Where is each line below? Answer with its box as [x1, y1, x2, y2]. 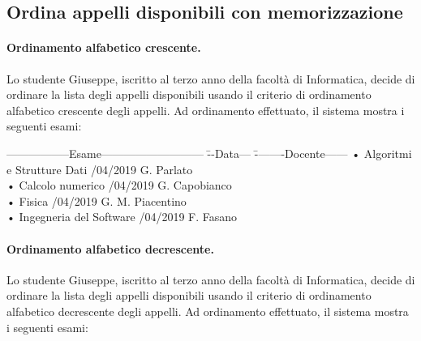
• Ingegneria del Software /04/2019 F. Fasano [6, 208, 238, 225]
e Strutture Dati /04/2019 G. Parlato [6, 160, 193, 177]
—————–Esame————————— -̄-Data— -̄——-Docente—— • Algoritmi [6, 144, 412, 161]
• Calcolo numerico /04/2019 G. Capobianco [6, 177, 232, 194]
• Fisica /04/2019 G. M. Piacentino [6, 192, 187, 209]
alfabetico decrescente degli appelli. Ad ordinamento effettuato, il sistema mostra [6, 302, 409, 319]
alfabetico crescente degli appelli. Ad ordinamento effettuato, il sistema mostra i [6, 101, 405, 118]
